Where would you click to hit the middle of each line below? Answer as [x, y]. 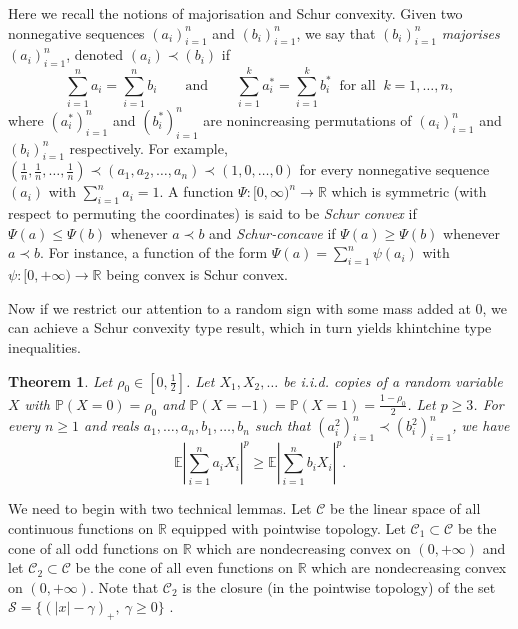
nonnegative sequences [76, 32]
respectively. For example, [148, 147]
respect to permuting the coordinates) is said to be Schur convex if [212, 213]
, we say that [336, 32]
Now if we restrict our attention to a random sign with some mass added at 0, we [258, 307]
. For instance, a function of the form [154, 252]
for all [357, 85]
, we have [481, 425]
